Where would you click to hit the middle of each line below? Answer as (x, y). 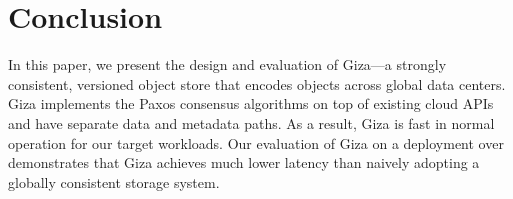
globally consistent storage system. (114, 181)
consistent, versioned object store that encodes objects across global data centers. (257, 83)
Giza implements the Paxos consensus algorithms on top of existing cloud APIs (251, 103)
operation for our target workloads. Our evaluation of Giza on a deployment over (256, 142)
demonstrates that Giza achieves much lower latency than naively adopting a (244, 162)
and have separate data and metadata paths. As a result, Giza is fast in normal (251, 122)
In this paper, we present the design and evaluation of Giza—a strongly (227, 64)
